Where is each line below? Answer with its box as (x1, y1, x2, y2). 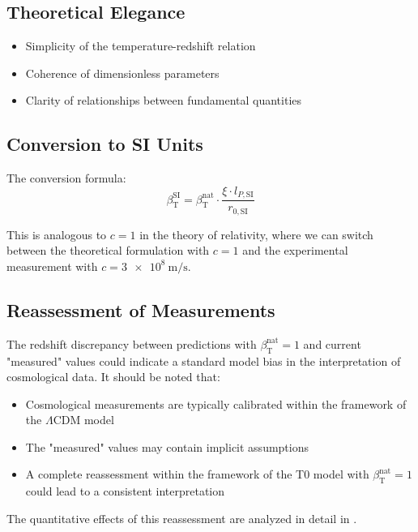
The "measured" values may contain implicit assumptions (25, 438, 309, 455)
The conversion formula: (6, 169, 126, 187)
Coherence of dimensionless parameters (25, 64, 220, 81)
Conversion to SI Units (6, 131, 203, 157)
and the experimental (242, 242, 348, 259)
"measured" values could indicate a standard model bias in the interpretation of (6, 352, 401, 369)
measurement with (6, 257, 98, 274)
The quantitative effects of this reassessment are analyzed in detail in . (6, 509, 357, 526)
